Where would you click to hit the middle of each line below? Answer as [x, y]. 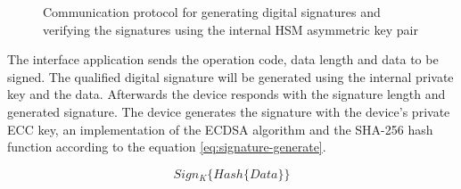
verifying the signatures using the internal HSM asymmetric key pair [230, 29]
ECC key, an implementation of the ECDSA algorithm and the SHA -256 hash [220, 129]
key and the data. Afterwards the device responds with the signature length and [226, 94]
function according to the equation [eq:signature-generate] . [167, 147]
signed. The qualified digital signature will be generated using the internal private [230, 76]
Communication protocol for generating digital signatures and [212, 12]
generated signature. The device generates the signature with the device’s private [229, 111]
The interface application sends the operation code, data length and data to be [223, 59]
